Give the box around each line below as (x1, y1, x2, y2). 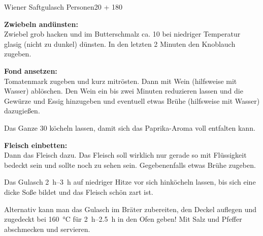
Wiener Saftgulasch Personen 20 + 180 (4, 2, 122, 12)
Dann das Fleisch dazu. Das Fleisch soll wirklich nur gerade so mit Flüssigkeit (4, 150, 247, 160)
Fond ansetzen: (4, 65, 57, 76)
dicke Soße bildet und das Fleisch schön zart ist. (4, 186, 153, 197)
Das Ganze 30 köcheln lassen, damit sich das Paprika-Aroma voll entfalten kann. (4, 122, 255, 133)
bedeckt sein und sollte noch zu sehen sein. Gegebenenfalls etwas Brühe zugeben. (4, 159, 256, 170)
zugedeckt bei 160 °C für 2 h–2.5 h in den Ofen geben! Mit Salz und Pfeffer (4, 214, 242, 224)
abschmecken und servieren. (4, 223, 90, 234)
